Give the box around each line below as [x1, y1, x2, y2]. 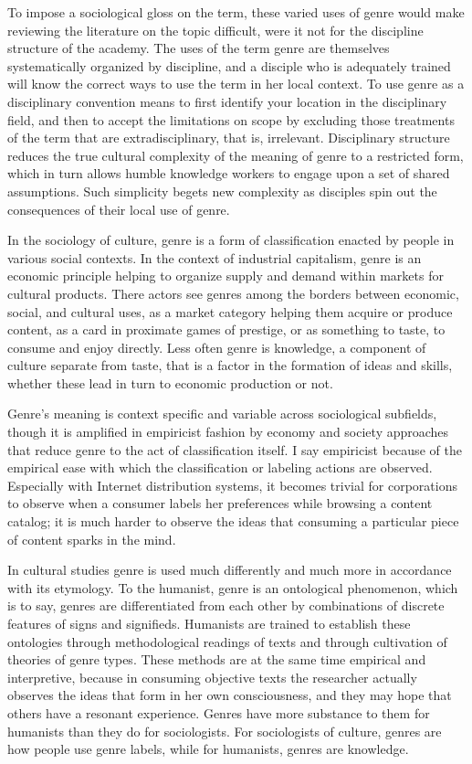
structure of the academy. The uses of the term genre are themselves [7, 38, 390, 58]
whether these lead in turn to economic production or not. [7, 373, 333, 392]
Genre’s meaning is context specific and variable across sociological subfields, [7, 404, 437, 423]
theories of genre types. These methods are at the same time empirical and [7, 650, 426, 669]
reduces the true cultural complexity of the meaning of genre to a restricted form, [7, 145, 464, 164]
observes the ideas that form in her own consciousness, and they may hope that [7, 685, 452, 705]
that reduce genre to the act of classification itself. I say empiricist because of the [7, 440, 462, 459]
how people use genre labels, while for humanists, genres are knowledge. [7, 739, 409, 759]
